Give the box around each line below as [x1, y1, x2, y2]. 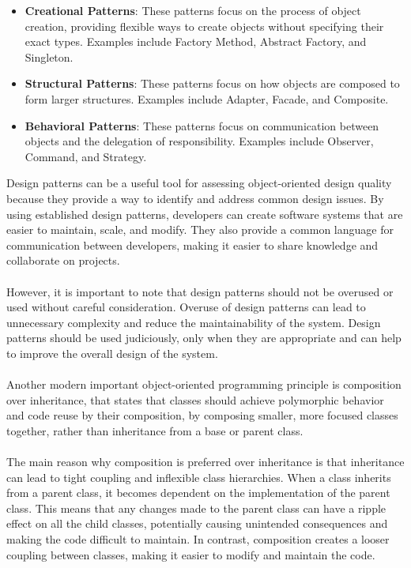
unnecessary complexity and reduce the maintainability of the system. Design [6, 314, 381, 330]
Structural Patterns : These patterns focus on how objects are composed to [25, 75, 400, 92]
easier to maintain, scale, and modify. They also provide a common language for [6, 221, 394, 238]
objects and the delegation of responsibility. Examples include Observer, [25, 133, 374, 149]
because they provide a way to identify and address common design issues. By [6, 190, 384, 206]
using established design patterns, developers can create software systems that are [6, 205, 403, 222]
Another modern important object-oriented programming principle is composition [6, 376, 402, 393]
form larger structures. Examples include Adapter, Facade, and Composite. [25, 90, 389, 107]
